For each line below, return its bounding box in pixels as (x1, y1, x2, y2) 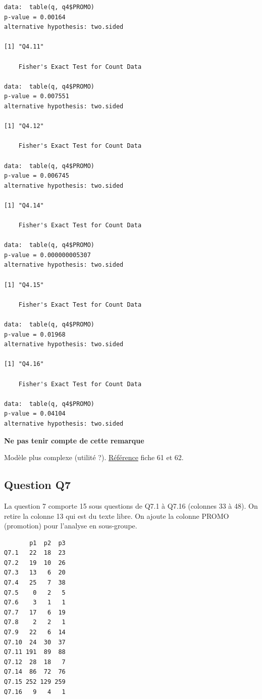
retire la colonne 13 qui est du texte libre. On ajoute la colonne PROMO (4, 510, 229, 521)
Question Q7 (4, 477, 71, 492)
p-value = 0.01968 (4, 331, 66, 338)
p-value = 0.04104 (4, 410, 66, 418)
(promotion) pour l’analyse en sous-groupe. (4, 520, 137, 531)
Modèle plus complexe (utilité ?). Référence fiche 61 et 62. (4, 452, 184, 463)
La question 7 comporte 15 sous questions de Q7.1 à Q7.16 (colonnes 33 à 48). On (4, 500, 258, 511)
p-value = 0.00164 (4, 13, 66, 21)
